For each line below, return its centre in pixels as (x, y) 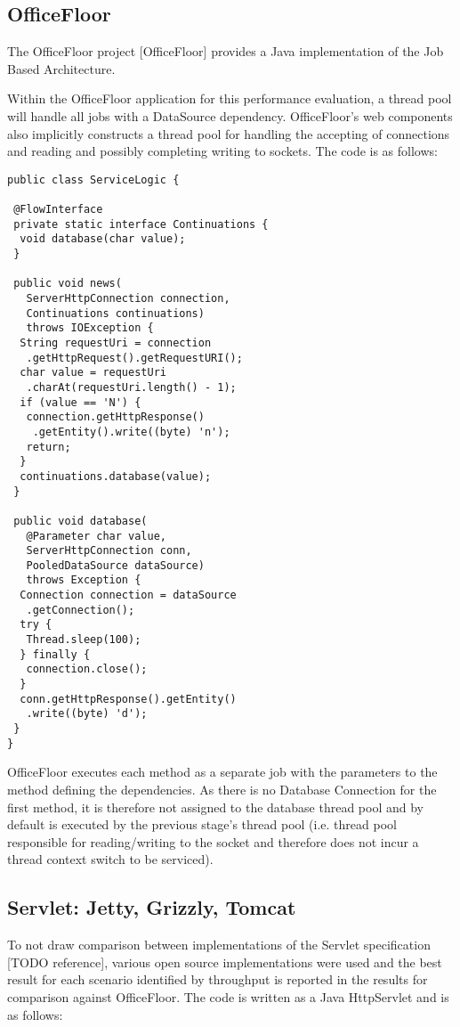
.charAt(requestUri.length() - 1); (131, 387)
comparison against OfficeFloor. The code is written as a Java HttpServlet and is (228, 996)
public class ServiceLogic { (93, 179)
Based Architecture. (61, 68)
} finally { (55, 654)
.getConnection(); (81, 610)
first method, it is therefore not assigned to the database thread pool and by (216, 807)
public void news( (68, 284)
